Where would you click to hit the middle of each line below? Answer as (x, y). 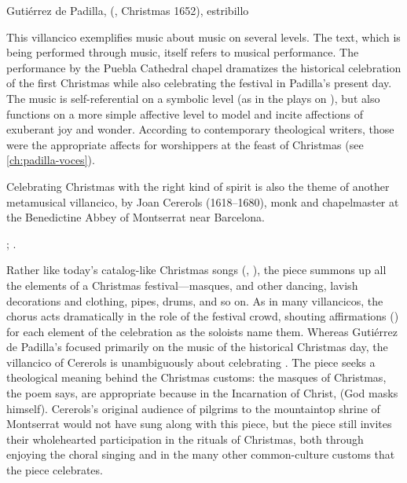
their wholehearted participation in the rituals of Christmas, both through (185, 439)
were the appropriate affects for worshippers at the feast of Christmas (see (185, 144)
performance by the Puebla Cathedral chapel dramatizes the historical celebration (204, 67)
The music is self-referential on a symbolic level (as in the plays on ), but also (193, 98)
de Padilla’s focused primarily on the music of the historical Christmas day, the (197, 347)
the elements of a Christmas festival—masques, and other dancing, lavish (182, 285)
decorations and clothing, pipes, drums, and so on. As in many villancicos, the (195, 300)
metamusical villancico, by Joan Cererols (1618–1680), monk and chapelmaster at (203, 201)
